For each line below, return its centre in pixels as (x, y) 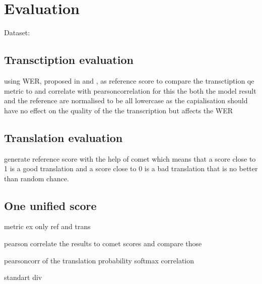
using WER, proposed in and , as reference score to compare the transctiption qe (129, 80)
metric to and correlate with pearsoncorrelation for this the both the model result (130, 90)
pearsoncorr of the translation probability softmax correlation (99, 260)
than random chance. (37, 178)
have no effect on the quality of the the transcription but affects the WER (119, 110)
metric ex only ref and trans (47, 226)
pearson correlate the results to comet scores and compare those (103, 243)
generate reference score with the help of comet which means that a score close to (130, 158)
